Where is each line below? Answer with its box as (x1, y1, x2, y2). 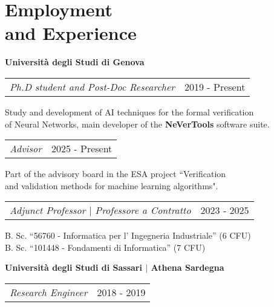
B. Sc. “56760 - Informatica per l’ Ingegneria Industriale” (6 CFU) (5, 229, 251, 242)
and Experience (5, 21, 137, 45)
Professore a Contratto (95, 203, 191, 218)
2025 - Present (51, 141, 113, 156)
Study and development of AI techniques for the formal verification (5, 105, 254, 118)
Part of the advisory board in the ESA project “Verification (5, 167, 226, 180)
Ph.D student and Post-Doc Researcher (10, 79, 175, 94)
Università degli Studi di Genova (5, 56, 145, 68)
